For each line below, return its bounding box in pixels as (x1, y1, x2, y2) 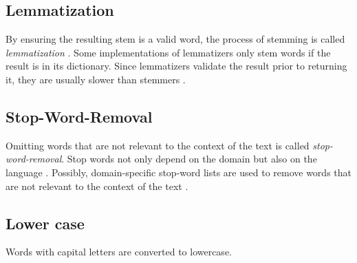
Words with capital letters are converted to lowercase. (6, 244, 232, 259)
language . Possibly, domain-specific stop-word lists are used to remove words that (6, 165, 351, 179)
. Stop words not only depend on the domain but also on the (61, 151, 317, 166)
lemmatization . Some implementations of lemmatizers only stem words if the (6, 45, 331, 59)
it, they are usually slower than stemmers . (6, 72, 186, 86)
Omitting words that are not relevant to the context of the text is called (6, 138, 310, 152)
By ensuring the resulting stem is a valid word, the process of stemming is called (6, 32, 345, 46)
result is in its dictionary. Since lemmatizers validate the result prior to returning (6, 59, 347, 73)
